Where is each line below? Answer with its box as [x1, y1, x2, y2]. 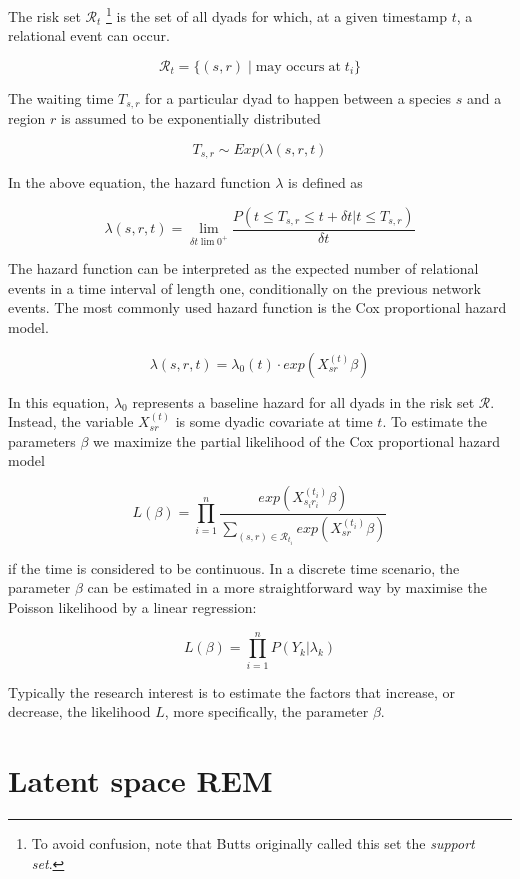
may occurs [255, 59, 325, 74]
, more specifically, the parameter [164, 701, 369, 722]
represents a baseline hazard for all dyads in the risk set [132, 391, 475, 412]
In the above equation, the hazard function [8, 172, 271, 193]
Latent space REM [8, 760, 273, 801]
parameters [8, 430, 76, 451]
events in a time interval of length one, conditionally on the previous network [8, 277, 481, 298]
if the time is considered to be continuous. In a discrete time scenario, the [8, 557, 460, 578]
